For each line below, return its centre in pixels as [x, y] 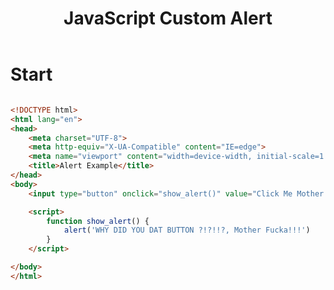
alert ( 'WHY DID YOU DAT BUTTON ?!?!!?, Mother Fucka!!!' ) [187, 230]
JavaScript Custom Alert [168, 18]
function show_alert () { [98, 221]
